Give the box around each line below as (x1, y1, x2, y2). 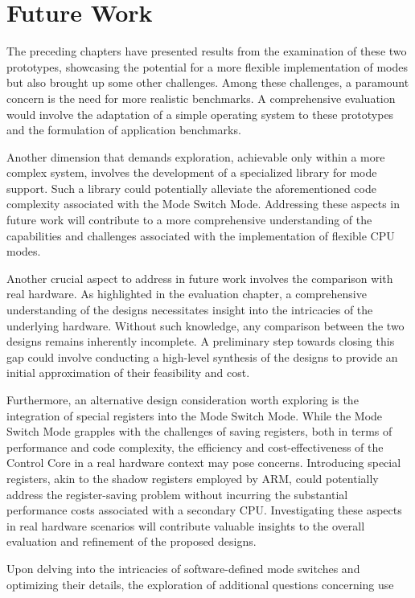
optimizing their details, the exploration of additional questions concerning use (6, 575, 394, 592)
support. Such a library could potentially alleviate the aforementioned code (6, 179, 376, 196)
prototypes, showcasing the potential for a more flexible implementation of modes (6, 58, 408, 75)
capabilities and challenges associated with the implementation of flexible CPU (6, 227, 395, 244)
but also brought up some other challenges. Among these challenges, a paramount (6, 74, 409, 91)
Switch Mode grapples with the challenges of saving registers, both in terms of (6, 423, 392, 440)
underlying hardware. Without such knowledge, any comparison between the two (6, 317, 405, 334)
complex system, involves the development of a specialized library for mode (6, 164, 377, 181)
